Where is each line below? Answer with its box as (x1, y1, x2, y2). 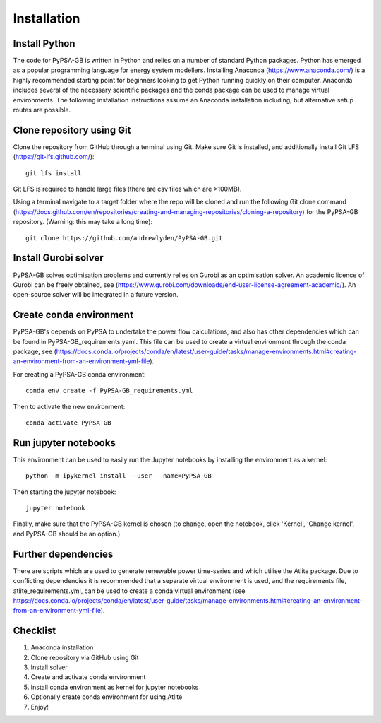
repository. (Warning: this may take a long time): (13, 218, 153, 226)
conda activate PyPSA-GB (25, 418, 111, 427)
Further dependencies (13, 548, 114, 560)
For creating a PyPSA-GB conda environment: (13, 370, 146, 378)
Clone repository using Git (13, 124, 131, 136)
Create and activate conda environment (30, 673, 146, 681)
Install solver (30, 663, 68, 671)
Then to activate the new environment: (13, 402, 126, 411)
